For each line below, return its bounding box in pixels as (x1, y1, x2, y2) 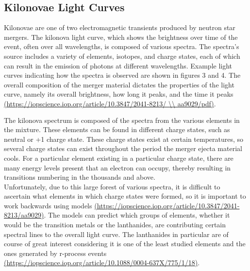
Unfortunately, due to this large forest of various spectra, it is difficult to (4, 181, 220, 191)
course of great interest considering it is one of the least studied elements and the (4, 238, 246, 249)
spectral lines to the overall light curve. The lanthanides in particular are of (4, 229, 229, 239)
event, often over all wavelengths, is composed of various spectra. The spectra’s (4, 41, 239, 51)
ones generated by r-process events (4, 248, 107, 258)
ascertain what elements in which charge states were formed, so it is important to (4, 191, 246, 201)
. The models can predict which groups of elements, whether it (44, 210, 230, 220)
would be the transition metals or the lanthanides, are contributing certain (4, 220, 226, 230)
